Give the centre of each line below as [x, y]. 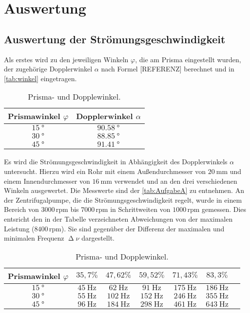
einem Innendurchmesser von [47, 181]
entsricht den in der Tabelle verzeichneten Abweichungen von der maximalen [118, 218]
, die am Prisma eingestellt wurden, [188, 59]
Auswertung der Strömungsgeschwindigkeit [115, 39]
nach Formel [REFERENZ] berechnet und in [168, 69]
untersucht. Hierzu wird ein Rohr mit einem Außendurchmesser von [105, 171]
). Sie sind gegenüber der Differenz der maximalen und [143, 228]
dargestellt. [98, 238]
